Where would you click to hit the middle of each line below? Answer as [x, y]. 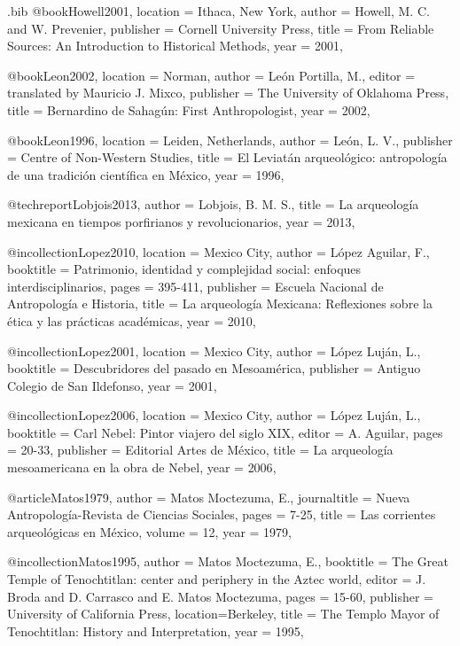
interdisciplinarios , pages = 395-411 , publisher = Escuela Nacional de [195, 286]
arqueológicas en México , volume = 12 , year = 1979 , [149, 531]
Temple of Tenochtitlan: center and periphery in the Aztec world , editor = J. [217, 579]
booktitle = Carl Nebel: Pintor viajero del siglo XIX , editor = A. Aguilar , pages [225, 432]
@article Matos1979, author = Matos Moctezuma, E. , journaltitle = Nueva [209, 497]
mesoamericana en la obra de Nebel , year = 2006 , [142, 467]
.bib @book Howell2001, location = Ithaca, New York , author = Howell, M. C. [218, 11]
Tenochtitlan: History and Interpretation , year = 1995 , [156, 630]
